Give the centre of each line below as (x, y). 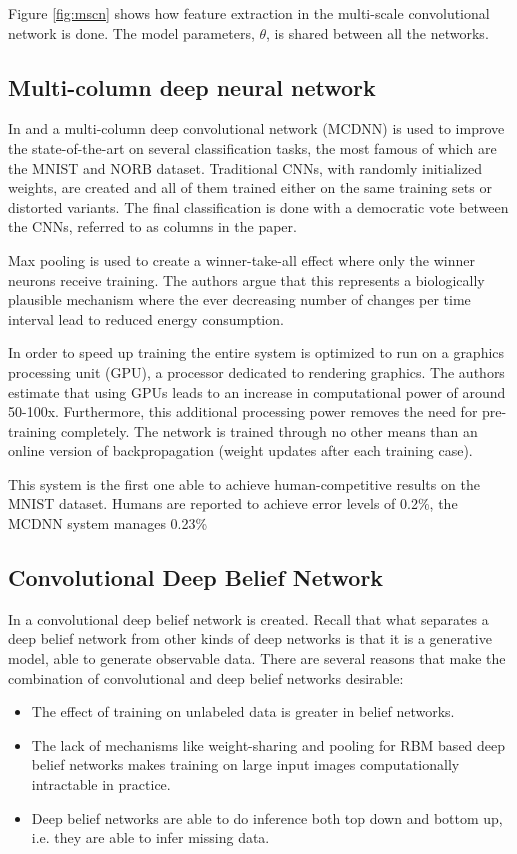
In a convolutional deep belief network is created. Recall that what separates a (248, 618)
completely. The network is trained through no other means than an (269, 430)
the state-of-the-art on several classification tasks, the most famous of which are (252, 147)
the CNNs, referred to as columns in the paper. (152, 226)
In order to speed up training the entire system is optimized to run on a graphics (256, 352)
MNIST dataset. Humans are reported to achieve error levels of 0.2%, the (233, 503)
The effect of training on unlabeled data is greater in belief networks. (243, 711)
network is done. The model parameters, (131, 32)
